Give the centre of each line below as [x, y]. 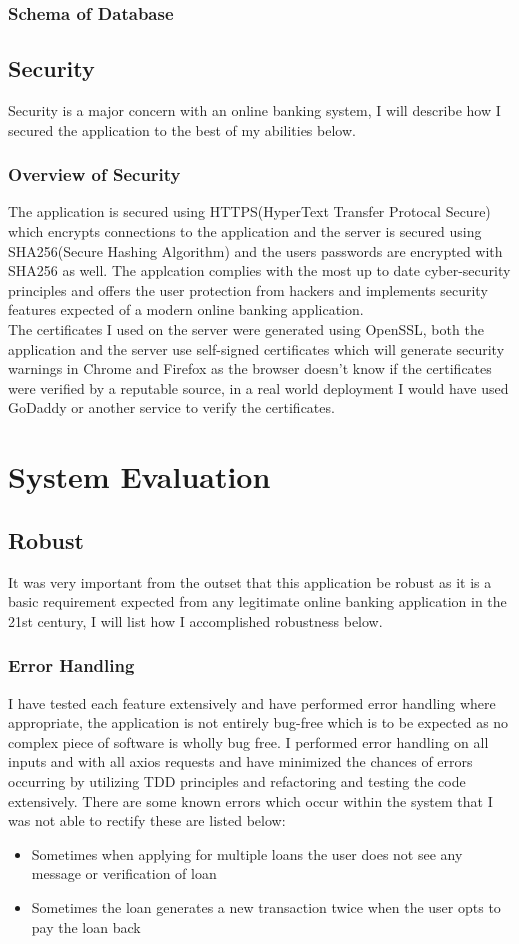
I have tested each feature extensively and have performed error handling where [252, 702]
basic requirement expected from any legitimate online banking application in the [257, 601]
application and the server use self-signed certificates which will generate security [256, 348]
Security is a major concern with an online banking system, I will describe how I [254, 110]
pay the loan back [86, 926]
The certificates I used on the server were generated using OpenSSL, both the [246, 329]
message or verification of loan [124, 873]
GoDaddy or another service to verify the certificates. [171, 407]
